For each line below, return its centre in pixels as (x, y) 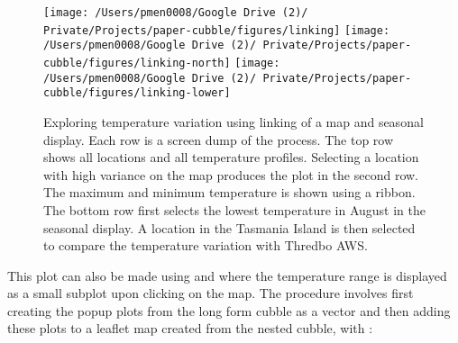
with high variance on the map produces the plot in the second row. (231, 174)
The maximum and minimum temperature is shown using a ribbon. (229, 192)
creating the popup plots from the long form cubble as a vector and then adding (229, 310)
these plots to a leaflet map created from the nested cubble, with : (190, 328)
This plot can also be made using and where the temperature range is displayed (227, 275)
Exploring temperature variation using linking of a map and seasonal (234, 121)
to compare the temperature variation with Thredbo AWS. (206, 245)
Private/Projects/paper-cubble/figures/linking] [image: (217, 30)
